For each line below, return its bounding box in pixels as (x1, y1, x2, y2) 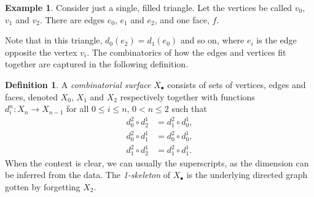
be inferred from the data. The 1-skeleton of (5, 168, 171, 181)
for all (66, 102, 89, 115)
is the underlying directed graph (186, 168, 308, 181)
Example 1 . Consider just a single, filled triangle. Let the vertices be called (5, 1, 292, 13)
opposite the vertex (5, 45, 77, 58)
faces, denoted (5, 90, 58, 103)
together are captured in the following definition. (5, 58, 189, 70)
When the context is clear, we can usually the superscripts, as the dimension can (5, 156, 309, 169)
